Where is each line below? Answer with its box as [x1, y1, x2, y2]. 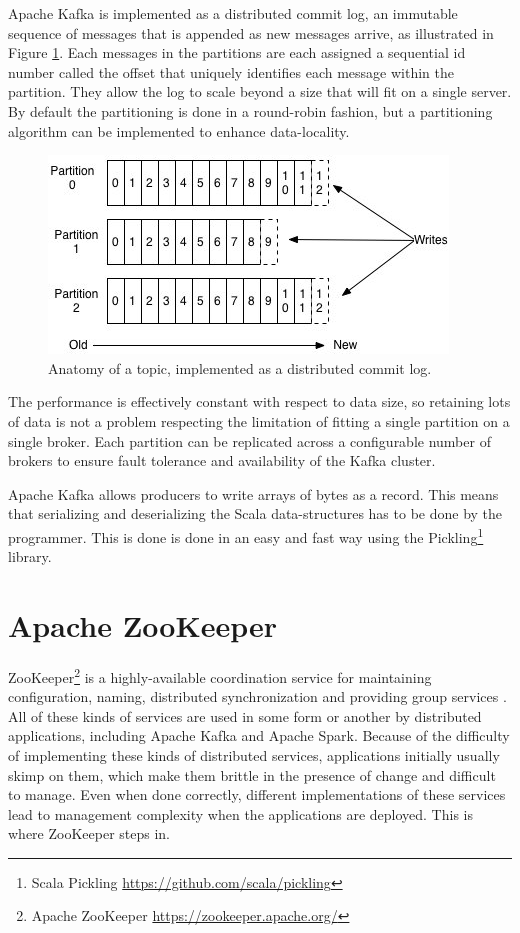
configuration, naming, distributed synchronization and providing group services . [8, 686, 507, 707]
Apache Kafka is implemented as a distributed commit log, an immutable [8, 3, 458, 23]
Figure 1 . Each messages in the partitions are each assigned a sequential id [8, 42, 466, 63]
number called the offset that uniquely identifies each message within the [8, 61, 454, 82]
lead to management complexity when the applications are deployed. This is [8, 803, 473, 824]
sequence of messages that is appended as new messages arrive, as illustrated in [8, 22, 494, 43]
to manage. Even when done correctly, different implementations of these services [8, 784, 506, 805]
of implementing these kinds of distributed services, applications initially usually [8, 744, 500, 765]
